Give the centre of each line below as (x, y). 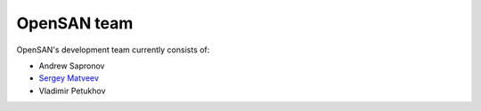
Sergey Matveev (69, 78)
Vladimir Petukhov (72, 91)
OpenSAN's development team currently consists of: (113, 50)
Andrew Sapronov (72, 66)
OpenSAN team (75, 23)
